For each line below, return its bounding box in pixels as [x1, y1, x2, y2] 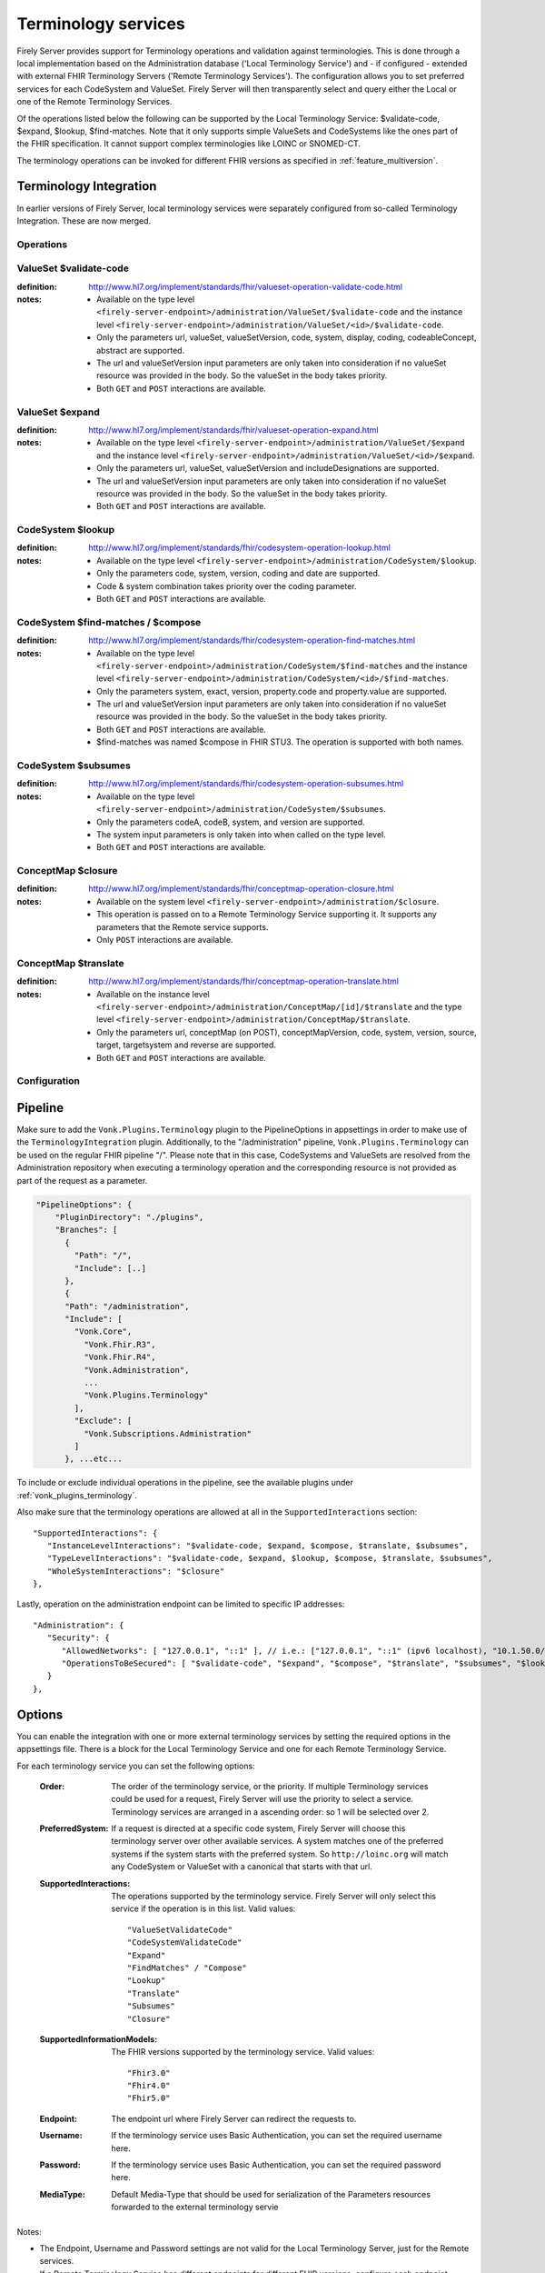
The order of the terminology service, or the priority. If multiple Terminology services [111, 1780, 429, 1791]
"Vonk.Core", [74, 1327, 133, 1337]
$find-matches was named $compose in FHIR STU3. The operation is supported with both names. [96, 736, 464, 747]
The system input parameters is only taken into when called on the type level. [96, 828, 386, 840]
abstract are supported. [96, 345, 185, 355]
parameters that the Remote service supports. [96, 921, 269, 932]
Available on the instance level [96, 988, 210, 999]
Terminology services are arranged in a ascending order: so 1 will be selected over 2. [111, 1806, 430, 1817]
